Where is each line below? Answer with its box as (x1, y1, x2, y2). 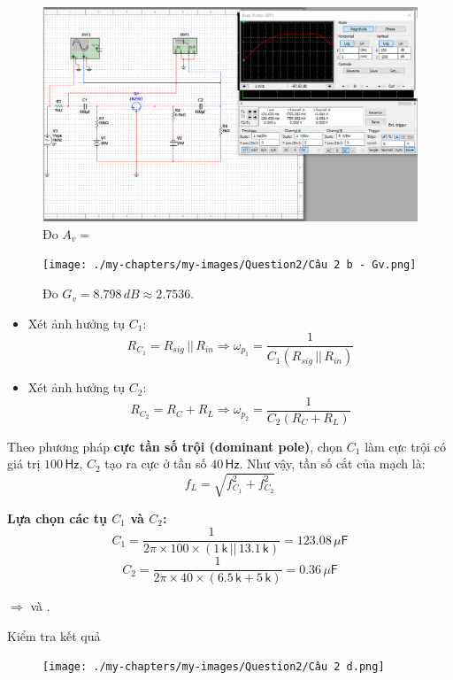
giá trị (7, 454, 41, 473)
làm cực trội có (365, 437, 446, 455)
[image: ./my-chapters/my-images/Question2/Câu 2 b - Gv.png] (42, 259, 417, 272)
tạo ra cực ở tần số (104, 454, 207, 473)
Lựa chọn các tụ (7, 508, 107, 527)
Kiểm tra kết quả (7, 626, 101, 645)
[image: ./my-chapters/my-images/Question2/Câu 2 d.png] (42, 661, 385, 674)
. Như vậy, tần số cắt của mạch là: (239, 454, 426, 473)
